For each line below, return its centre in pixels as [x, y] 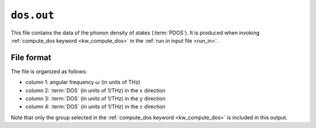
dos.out [33, 15]
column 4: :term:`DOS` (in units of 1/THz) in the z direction [96, 107]
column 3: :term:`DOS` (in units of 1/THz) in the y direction [96, 99]
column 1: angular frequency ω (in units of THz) [83, 82]
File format [31, 58]
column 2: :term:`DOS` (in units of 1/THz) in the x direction [96, 90]
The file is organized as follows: [49, 71]
